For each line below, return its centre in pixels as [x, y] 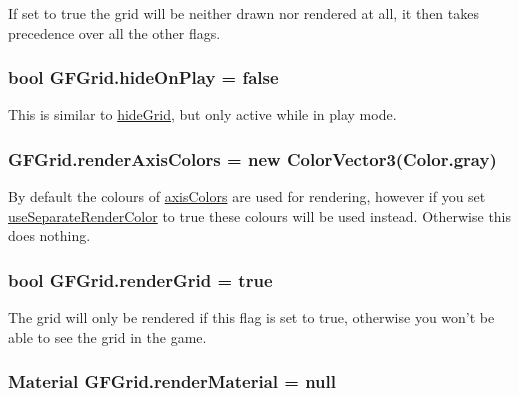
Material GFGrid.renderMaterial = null [172, 381]
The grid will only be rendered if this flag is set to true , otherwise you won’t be [251, 317]
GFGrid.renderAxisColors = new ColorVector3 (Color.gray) [252, 158]
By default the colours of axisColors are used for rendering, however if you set [247, 196]
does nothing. [49, 235]
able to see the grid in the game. [107, 336]
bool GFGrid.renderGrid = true [140, 279]
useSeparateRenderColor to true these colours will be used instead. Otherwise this [260, 215]
